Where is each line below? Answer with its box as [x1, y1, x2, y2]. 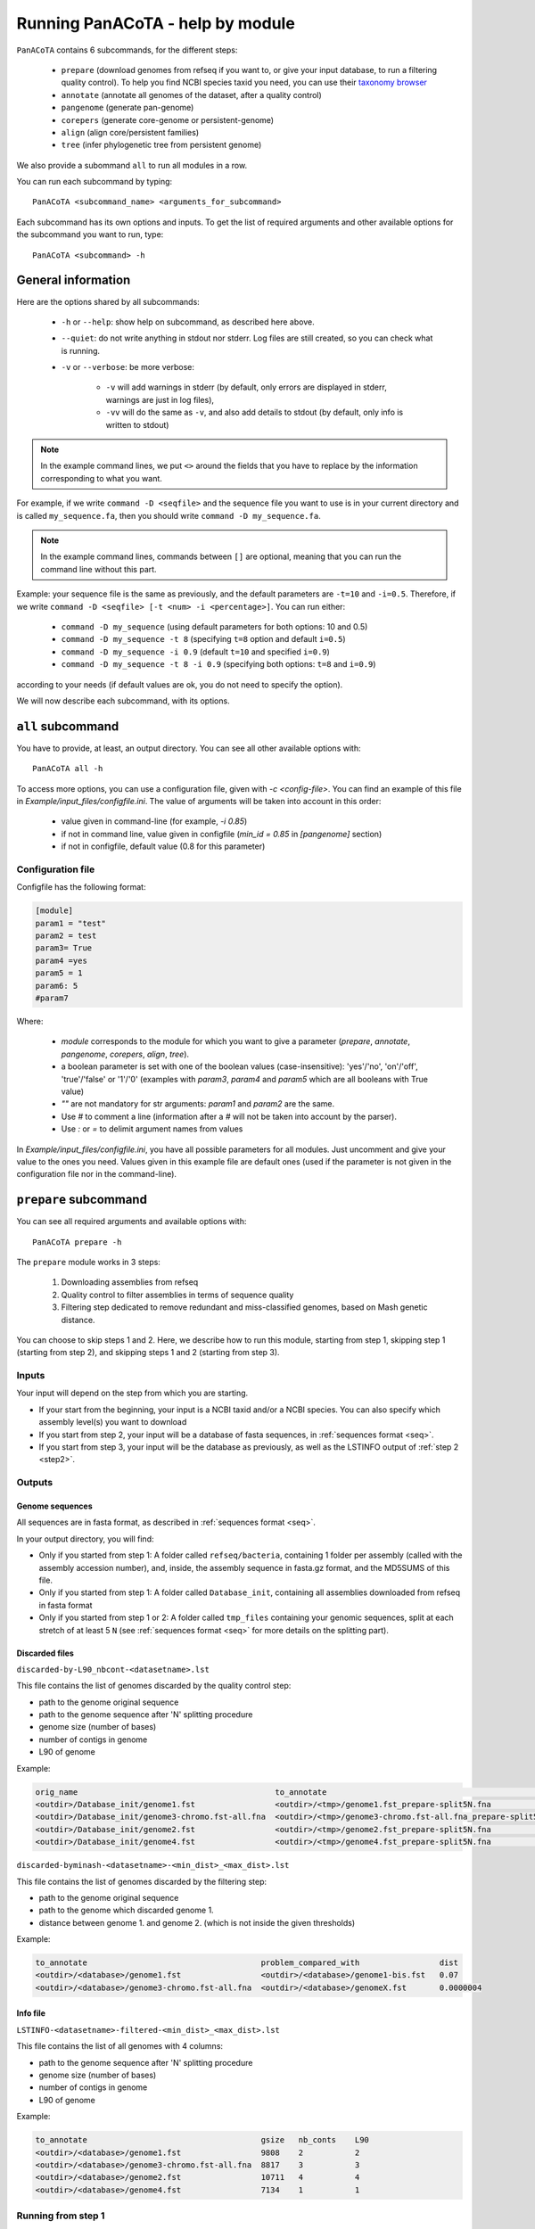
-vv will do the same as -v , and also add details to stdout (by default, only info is [105, 407, 404, 418]
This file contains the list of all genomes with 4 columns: [16, 2041, 223, 2052]
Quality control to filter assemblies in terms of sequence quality [61, 1289, 294, 1300]
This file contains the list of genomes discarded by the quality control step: [16, 1681, 292, 1691]
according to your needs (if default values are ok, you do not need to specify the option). [16, 679, 343, 690]
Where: [16, 1016, 44, 1026]
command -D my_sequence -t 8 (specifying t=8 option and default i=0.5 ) [61, 634, 347, 645]
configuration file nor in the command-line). [16, 1169, 177, 1180]
